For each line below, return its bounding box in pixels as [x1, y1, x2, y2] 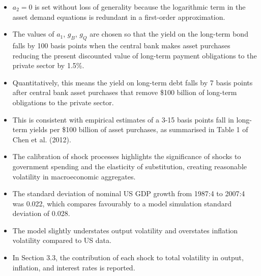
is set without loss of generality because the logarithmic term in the [35, 2, 246, 12]
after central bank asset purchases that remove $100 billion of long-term [12, 87, 237, 98]
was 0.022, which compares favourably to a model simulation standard [12, 198, 231, 208]
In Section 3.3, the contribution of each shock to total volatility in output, [12, 252, 244, 263]
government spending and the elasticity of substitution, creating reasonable [12, 161, 247, 171]
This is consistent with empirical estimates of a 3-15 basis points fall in [12, 114, 234, 125]
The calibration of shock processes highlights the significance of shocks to [12, 151, 241, 162]
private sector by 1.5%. [12, 60, 84, 71]
